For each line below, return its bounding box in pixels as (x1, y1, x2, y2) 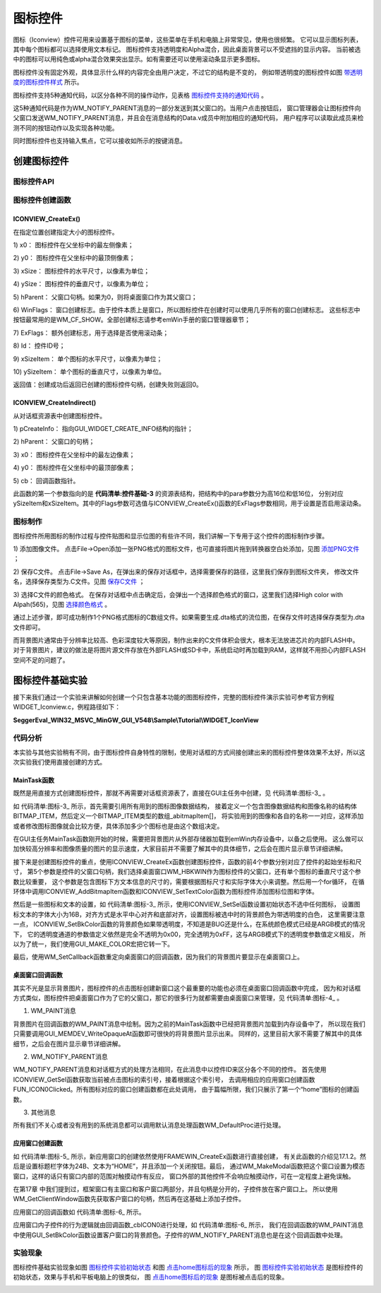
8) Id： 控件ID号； (13, 341, 66, 350)
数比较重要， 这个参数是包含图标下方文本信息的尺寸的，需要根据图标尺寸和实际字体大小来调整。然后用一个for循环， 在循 (13, 877, 365, 886)
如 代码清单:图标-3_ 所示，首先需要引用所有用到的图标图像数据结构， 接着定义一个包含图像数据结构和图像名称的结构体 (13, 802, 358, 810)
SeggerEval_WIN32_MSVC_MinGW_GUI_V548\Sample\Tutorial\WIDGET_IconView (13, 716, 259, 724)
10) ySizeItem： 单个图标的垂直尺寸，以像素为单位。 (13, 367, 166, 376)
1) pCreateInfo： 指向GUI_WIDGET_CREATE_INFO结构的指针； (13, 425, 193, 433)
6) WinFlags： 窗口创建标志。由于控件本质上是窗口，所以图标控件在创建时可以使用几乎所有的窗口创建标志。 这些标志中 (13, 305, 361, 314)
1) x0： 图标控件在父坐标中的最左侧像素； (13, 240, 134, 249)
